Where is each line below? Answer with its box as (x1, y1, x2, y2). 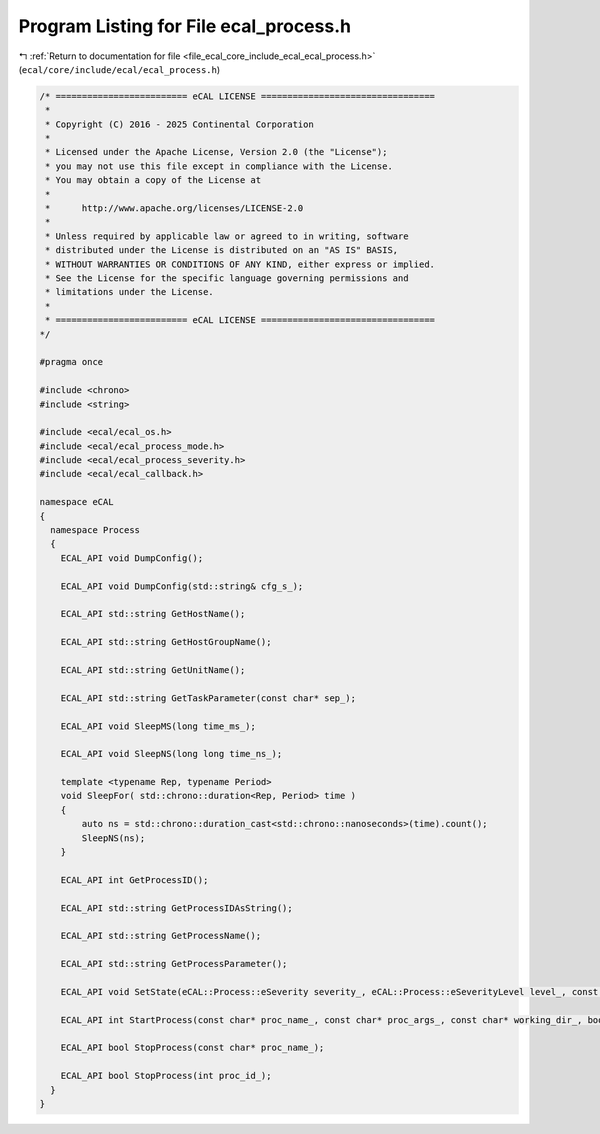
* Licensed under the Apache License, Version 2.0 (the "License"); (45, 146, 388, 158)
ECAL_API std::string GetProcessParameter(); (60, 958, 288, 970)
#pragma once (39, 356, 104, 368)
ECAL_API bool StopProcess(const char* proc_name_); (60, 1042, 325, 1054)
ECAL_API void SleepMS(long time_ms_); (60, 720, 257, 732)
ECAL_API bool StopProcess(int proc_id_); (60, 1070, 272, 1082)
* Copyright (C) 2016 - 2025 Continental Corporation (45, 118, 314, 130)
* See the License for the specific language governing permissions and (45, 273, 409, 284)
